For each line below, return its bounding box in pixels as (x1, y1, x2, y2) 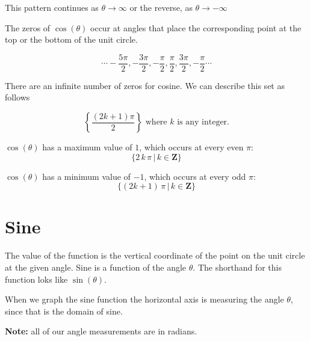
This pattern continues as (5, 1, 99, 13)
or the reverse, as (129, 1, 193, 13)
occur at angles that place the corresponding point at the (90, 21, 302, 34)
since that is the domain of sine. (5, 304, 123, 317)
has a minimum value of (42, 170, 131, 182)
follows (5, 91, 30, 103)
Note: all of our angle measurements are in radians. (5, 325, 197, 337)
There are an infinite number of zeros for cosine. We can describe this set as (5, 79, 285, 91)
